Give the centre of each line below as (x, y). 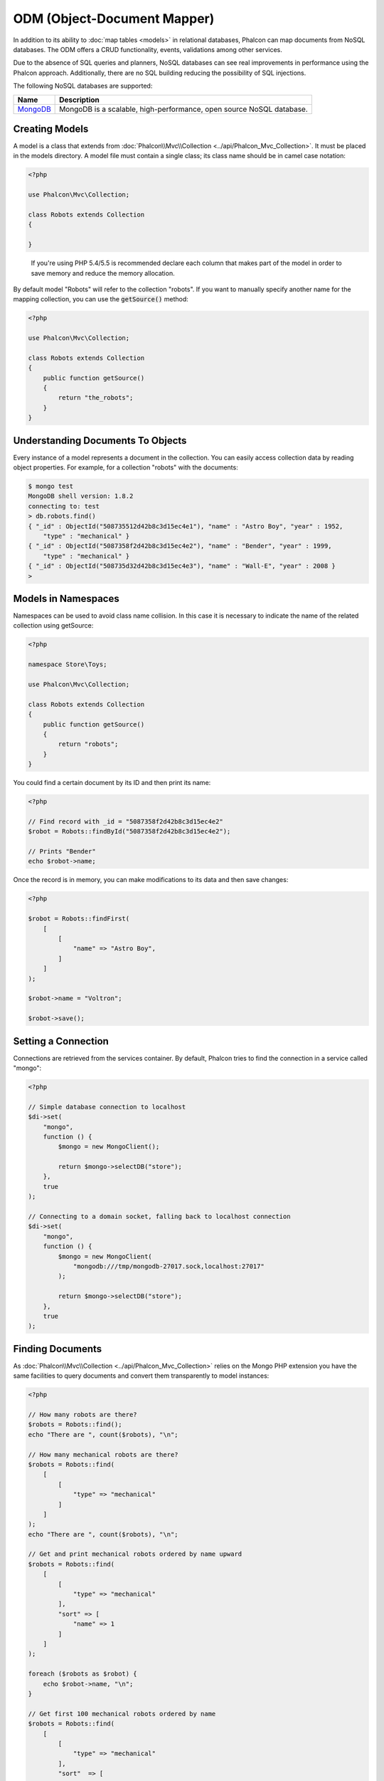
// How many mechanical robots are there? (103, 1454)
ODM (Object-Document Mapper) (114, 19)
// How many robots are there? (83, 1414)
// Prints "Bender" (62, 852)
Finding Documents (58, 1349)
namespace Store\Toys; (68, 665)
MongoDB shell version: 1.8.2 (81, 496)
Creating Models (51, 129)
